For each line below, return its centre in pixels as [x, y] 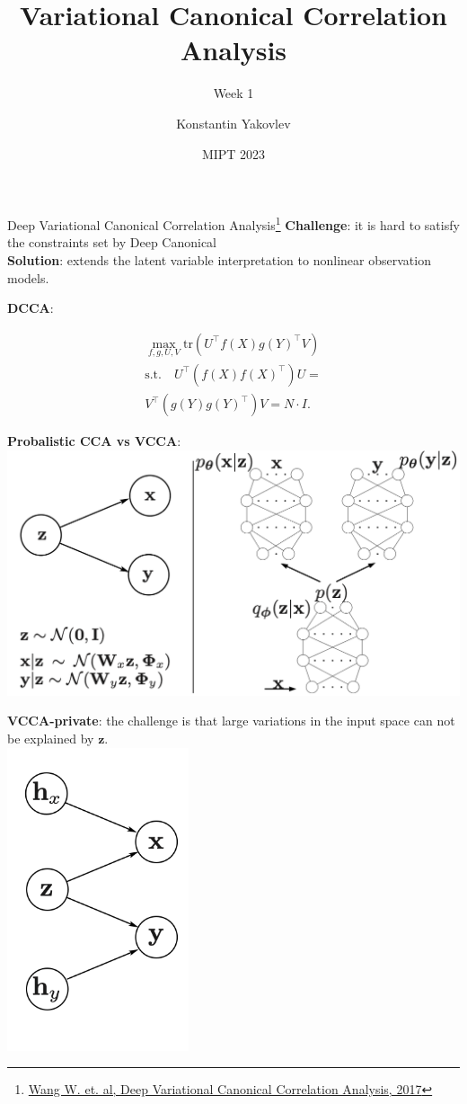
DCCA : [31, 308]
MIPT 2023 [233, 153]
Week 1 [233, 93]
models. [28, 277]
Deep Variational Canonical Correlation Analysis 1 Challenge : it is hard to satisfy [233, 223]
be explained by [51, 738]
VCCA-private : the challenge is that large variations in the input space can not [231, 721]
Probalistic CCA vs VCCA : [94, 441]
